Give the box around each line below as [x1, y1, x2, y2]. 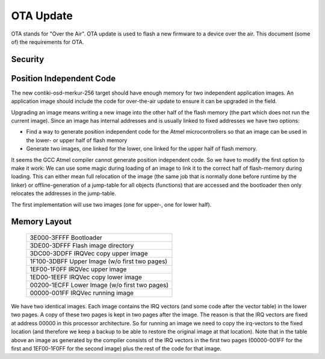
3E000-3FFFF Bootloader [29, 233, 102, 242]
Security [11, 54, 45, 64]
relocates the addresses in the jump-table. [11, 190, 117, 197]
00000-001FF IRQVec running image [29, 289, 134, 297]
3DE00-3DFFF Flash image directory [29, 241, 134, 249]
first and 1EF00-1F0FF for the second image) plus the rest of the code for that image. [11, 345, 222, 352]
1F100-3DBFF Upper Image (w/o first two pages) [29, 257, 168, 265]
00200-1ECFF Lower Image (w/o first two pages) [29, 281, 169, 289]
